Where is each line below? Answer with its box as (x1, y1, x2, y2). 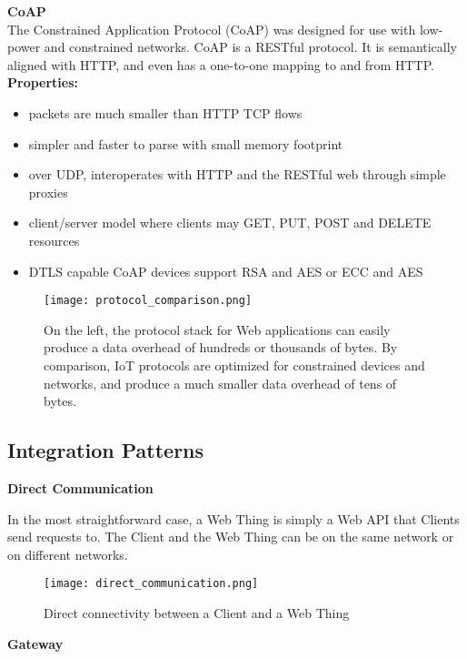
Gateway (7, 634, 64, 653)
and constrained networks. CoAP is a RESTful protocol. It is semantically (44, 37, 458, 56)
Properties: (7, 73, 79, 92)
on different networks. (7, 544, 128, 563)
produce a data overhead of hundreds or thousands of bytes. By (44, 338, 398, 357)
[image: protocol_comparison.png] (44, 294, 253, 308)
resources (28, 230, 80, 249)
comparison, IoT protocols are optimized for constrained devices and (44, 355, 425, 374)
